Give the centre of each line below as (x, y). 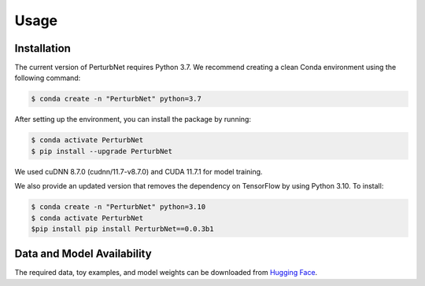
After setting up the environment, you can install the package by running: (133, 119)
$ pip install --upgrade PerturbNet (102, 151)
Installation (42, 48)
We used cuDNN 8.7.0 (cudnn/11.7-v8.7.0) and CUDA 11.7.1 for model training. (139, 171)
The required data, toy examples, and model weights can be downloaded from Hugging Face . (166, 273)
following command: (48, 78)
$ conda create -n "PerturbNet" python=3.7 (116, 99)
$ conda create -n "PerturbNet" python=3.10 (118, 207)
